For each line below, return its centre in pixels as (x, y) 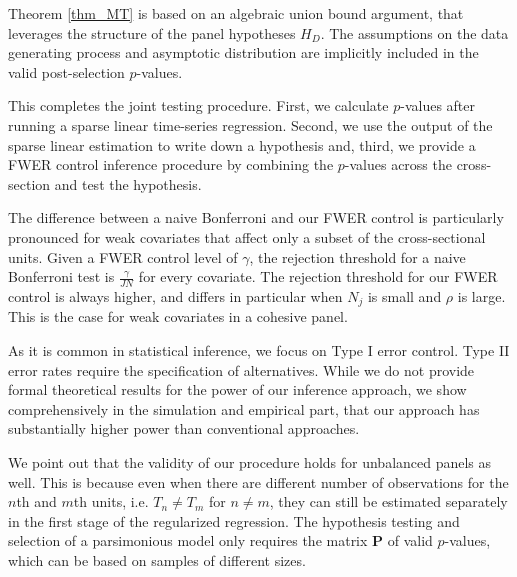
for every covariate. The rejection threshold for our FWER (318, 276)
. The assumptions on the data (414, 32)
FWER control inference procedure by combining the (171, 164)
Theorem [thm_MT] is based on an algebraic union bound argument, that (236, 13)
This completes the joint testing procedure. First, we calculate (198, 105)
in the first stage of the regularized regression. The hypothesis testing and (234, 520)
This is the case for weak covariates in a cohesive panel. (178, 316)
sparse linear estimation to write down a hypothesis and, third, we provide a (242, 144)
